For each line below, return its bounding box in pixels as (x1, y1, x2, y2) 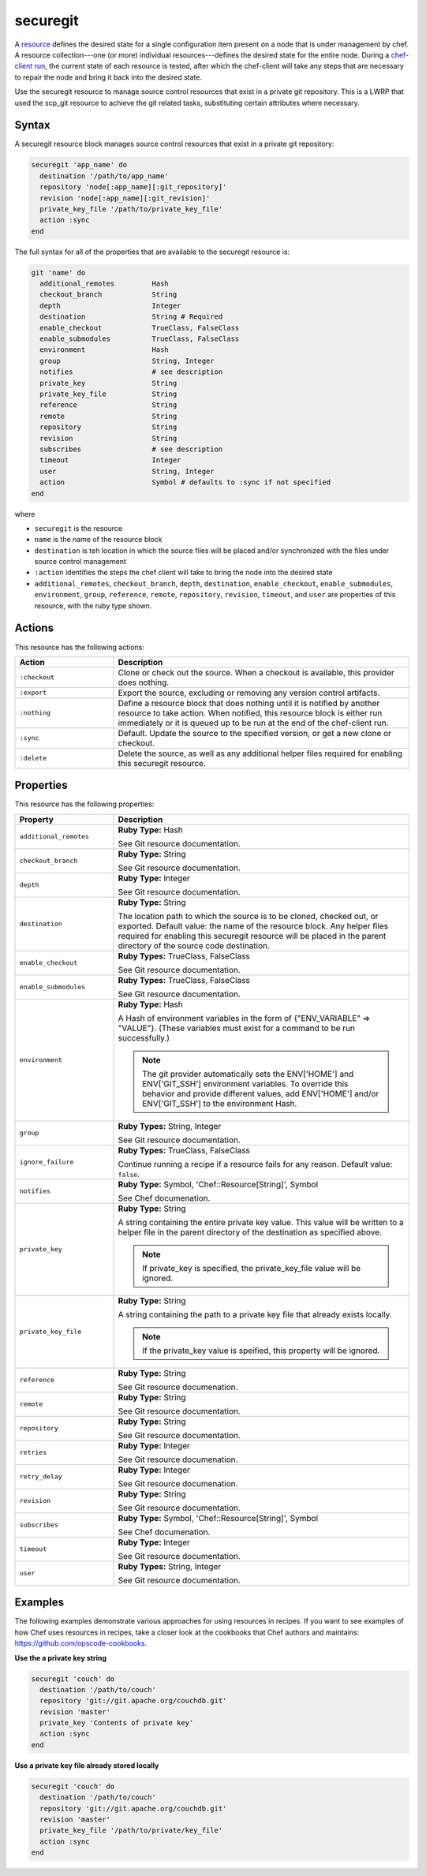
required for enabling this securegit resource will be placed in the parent (118, 930, 387, 941)
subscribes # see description (39, 444, 223, 454)
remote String (39, 411, 177, 420)
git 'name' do (31, 268, 86, 277)
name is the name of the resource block (34, 535, 163, 544)
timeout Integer (39, 456, 181, 465)
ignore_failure (19, 1158, 74, 1167)
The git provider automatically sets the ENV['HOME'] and (142, 1068, 354, 1079)
